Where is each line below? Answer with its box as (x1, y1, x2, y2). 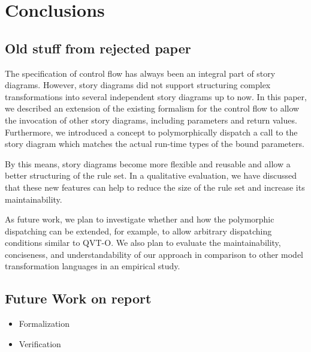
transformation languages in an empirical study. (5, 260, 180, 272)
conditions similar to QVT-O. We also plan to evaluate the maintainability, (5, 236, 281, 249)
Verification (19, 337, 61, 350)
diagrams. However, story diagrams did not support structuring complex (5, 79, 271, 91)
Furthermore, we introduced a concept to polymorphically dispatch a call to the (5, 125, 298, 138)
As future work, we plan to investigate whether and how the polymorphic (5, 213, 274, 225)
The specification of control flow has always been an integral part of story (5, 67, 276, 79)
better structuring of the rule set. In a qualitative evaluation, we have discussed (5, 169, 297, 182)
